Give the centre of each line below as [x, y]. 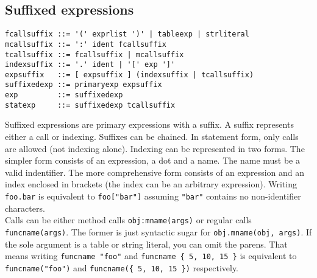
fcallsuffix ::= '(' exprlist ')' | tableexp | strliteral [127, 34]
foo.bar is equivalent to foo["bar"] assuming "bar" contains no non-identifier [153, 196]
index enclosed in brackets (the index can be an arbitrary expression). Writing [151, 184]
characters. [25, 208]
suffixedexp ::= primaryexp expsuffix [84, 85]
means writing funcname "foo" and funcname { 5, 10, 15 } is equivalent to [151, 256]
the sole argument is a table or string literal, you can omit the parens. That [146, 244]
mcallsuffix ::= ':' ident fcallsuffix [86, 44]
